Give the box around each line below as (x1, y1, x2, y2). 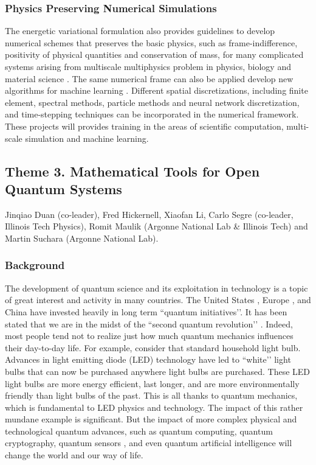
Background (5, 257, 65, 273)
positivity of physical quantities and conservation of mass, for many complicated (5, 48, 304, 61)
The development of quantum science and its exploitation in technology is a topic (5, 281, 308, 294)
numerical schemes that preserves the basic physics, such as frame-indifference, (5, 36, 298, 49)
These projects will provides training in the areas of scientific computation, (5, 119, 284, 132)
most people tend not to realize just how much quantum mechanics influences (5, 329, 294, 342)
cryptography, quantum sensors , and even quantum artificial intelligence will (5, 436, 292, 449)
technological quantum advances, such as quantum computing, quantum (5, 424, 273, 437)
